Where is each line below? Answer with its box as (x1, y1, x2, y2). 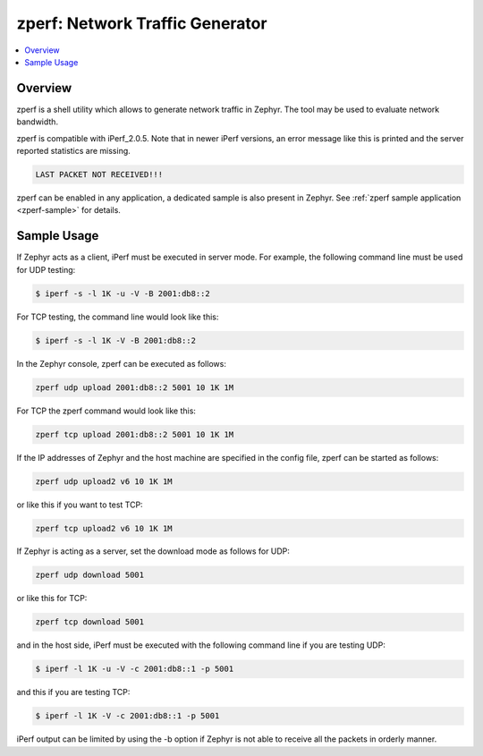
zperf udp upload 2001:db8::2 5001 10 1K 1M (35, 382, 234, 393)
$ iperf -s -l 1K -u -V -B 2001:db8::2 (35, 288, 210, 299)
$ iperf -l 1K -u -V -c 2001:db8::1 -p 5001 (35, 664, 234, 675)
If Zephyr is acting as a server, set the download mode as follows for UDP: (16, 546, 291, 556)
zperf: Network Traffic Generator (16, 13, 267, 33)
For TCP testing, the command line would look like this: (16, 311, 219, 322)
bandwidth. (16, 116, 58, 127)
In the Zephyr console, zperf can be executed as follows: (16, 358, 227, 369)
